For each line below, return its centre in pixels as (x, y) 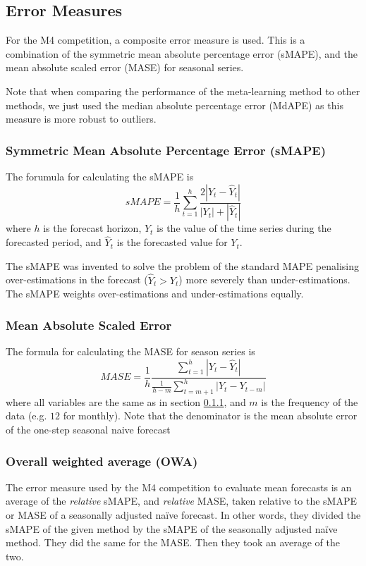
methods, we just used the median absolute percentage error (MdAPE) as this (175, 105)
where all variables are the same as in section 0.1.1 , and (126, 401)
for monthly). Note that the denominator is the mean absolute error (210, 416)
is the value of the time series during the (244, 228)
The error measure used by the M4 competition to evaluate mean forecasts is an (179, 487)
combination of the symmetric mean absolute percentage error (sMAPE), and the (182, 53)
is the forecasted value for (172, 242)
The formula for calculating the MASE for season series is (130, 351)
